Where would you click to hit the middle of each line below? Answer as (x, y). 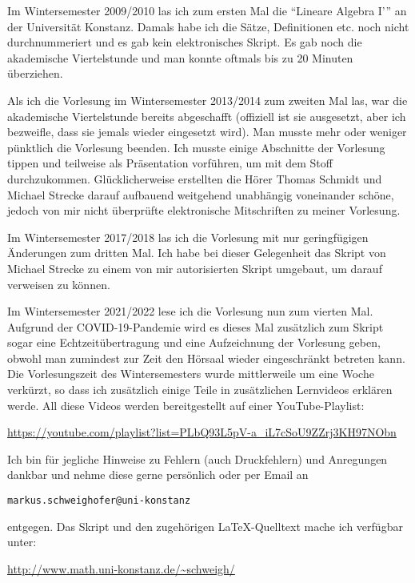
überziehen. (35, 73)
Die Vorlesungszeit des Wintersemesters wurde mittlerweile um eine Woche (191, 374)
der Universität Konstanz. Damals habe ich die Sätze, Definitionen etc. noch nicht (208, 26)
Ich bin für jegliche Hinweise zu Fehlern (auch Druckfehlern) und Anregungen (198, 458)
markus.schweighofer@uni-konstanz (99, 501)
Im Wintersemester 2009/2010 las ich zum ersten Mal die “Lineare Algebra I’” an (207, 10)
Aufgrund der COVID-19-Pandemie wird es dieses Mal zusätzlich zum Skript (196, 326)
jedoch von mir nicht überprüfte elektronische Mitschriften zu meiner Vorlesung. (204, 210)
